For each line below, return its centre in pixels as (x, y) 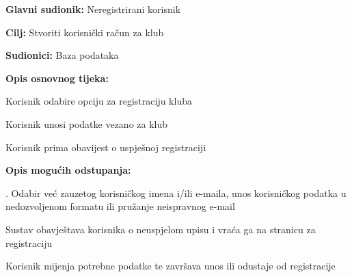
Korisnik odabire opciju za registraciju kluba (99, 101)
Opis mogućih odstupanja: (68, 170)
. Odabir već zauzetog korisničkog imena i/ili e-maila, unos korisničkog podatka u (176, 193)
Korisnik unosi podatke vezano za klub (87, 123)
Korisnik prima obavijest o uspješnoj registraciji (106, 147)
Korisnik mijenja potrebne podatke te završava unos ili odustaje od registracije (171, 266)
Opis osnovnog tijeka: (57, 78)
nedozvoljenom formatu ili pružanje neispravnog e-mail (120, 206)
